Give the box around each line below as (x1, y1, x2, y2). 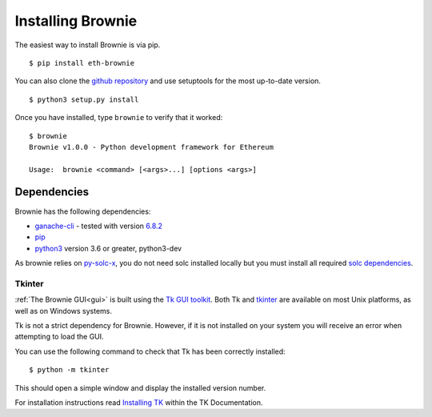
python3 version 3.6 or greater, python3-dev (34, 243, 182, 253)
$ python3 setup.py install (29, 94, 139, 104)
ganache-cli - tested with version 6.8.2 (34, 221, 163, 231)
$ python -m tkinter (29, 365, 110, 375)
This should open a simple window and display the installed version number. (14, 383, 266, 392)
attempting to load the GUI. (14, 332, 104, 342)
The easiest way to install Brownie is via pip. (14, 40, 161, 50)
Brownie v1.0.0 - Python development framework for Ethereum (29, 142, 274, 151)
